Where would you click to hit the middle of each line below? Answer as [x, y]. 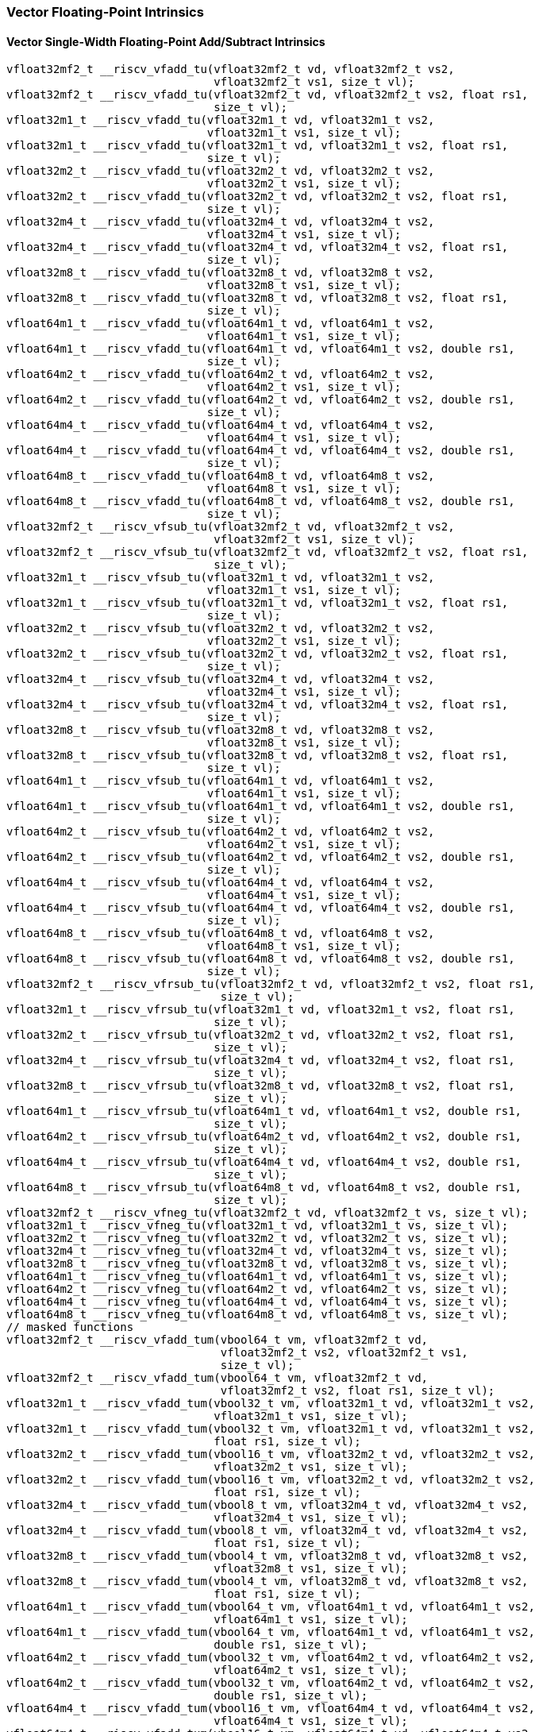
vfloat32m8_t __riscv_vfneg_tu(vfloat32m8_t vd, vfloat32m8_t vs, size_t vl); [258, 1264]
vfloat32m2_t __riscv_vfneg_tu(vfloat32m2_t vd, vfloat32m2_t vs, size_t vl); [258, 1238]
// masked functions [70, 1327]
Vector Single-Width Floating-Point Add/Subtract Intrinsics [166, 41]
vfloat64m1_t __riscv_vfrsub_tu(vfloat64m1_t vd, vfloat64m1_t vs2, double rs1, [264, 1111]
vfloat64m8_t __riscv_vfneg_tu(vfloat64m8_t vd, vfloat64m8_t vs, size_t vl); [258, 1315]
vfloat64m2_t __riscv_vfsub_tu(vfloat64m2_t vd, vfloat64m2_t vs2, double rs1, [261, 857]
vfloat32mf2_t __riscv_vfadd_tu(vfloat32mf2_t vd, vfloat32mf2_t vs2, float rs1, [268, 95]
